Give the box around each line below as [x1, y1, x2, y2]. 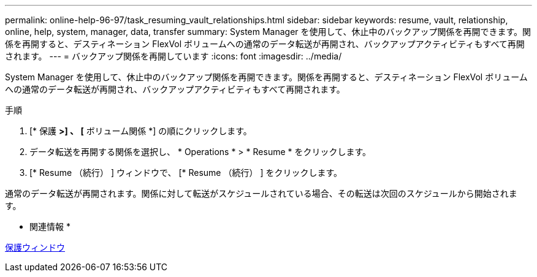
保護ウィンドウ [5, 242, 65, 252]
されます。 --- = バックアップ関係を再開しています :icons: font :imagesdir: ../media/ [5, 51, 342, 61]
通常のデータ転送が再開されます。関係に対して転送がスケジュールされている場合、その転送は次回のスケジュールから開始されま [5, 188, 517, 199]
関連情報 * [29, 221, 70, 232]
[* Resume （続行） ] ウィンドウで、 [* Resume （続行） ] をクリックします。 [29, 167, 343, 178]
